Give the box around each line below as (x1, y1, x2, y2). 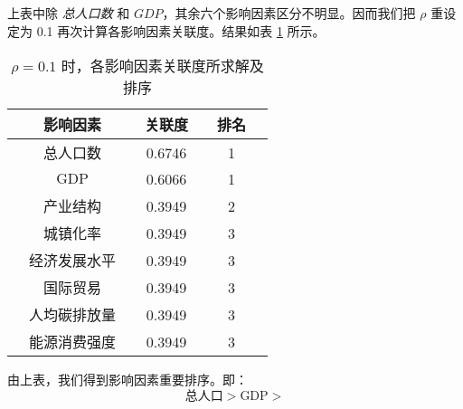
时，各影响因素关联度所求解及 (61, 55, 264, 77)
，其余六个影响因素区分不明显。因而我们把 (162, 4, 416, 22)
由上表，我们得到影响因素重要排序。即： (7, 370, 248, 389)
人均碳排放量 (29, 304, 117, 326)
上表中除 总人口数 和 (7, 4, 130, 22)
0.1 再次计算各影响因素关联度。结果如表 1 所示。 (36, 21, 326, 40)
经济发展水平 (29, 250, 117, 271)
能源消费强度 (29, 331, 117, 353)
